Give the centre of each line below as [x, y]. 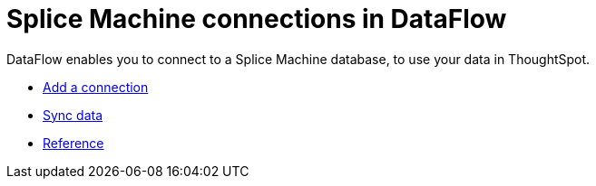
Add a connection [96, 87]
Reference [73, 143]
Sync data [73, 115]
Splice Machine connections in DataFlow [257, 19]
